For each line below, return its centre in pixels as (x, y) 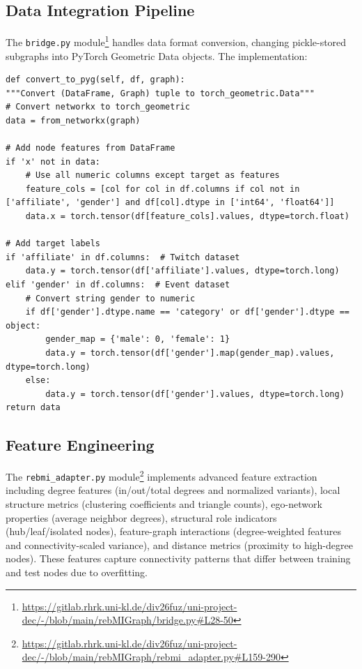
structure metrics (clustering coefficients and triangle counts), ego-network (164, 504)
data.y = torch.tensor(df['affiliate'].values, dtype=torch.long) (182, 271)
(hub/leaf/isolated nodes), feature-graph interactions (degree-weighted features (173, 531)
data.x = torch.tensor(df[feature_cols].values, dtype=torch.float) (187, 217)
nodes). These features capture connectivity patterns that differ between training (178, 558)
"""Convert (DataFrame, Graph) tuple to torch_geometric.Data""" (160, 93)
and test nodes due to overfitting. (77, 572)
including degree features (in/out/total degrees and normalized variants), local (173, 490)
